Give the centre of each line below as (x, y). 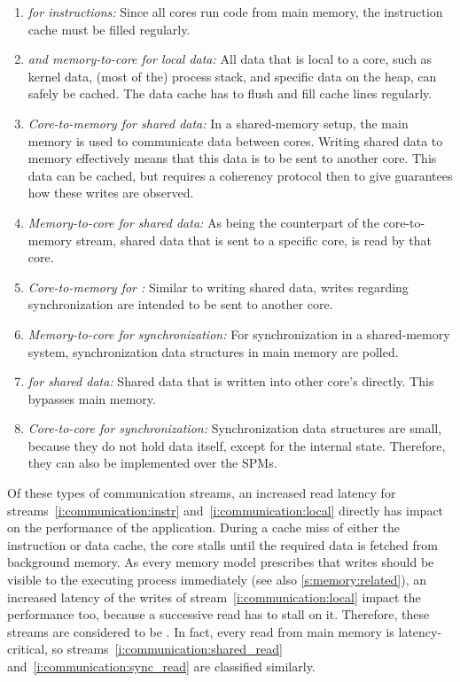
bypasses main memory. (92, 398)
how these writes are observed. (111, 193)
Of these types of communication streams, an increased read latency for (202, 493)
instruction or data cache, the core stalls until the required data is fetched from (222, 544)
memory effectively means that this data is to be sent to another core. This (232, 158)
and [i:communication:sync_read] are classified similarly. (161, 666)
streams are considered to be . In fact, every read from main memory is (201, 631)
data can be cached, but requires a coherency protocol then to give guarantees (240, 175)
